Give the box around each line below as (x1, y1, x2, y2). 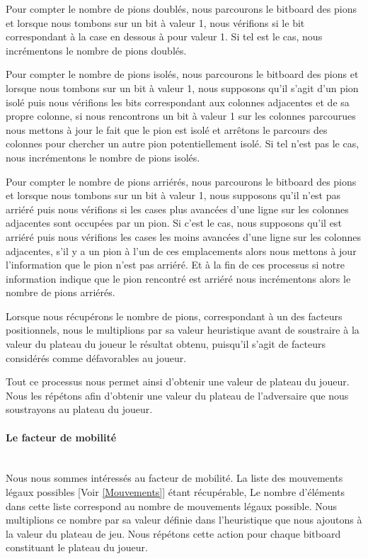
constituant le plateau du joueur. (6, 540, 148, 555)
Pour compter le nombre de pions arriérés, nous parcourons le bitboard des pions (6, 174, 357, 188)
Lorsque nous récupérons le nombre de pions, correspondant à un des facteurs (6, 308, 343, 323)
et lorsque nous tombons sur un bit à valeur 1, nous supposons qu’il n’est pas (6, 188, 341, 203)
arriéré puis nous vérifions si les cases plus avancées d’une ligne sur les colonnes (6, 201, 349, 216)
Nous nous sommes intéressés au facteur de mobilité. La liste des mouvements (6, 470, 343, 485)
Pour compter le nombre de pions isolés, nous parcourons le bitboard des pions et (6, 67, 359, 81)
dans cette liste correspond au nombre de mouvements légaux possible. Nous (6, 498, 338, 513)
